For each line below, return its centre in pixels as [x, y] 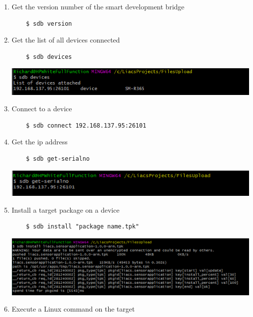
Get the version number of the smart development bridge [98, 6]
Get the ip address [40, 142]
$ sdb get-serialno [58, 159]
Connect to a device [42, 109]
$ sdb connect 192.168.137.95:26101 [86, 125]
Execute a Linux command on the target [73, 309]
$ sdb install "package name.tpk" [83, 227]
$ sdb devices [49, 57]
